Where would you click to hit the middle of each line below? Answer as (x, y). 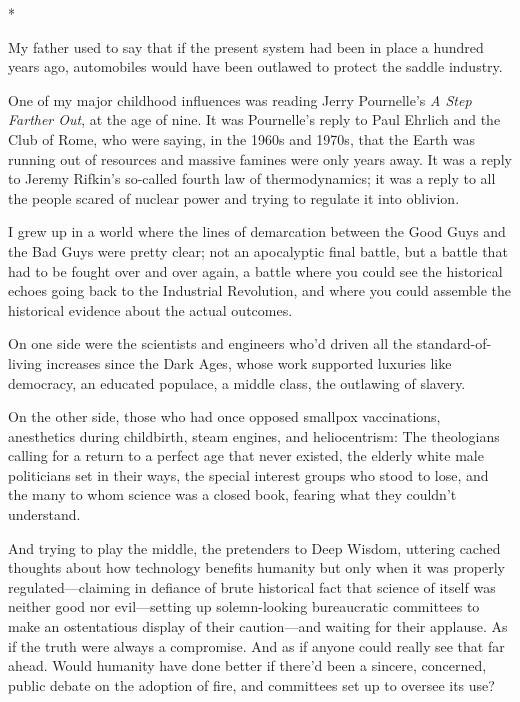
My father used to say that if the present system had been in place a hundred (246, 46)
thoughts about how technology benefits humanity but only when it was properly (256, 567)
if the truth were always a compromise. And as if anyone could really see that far (256, 645)
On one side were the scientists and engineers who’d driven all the (210, 343)
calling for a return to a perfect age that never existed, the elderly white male (246, 455)
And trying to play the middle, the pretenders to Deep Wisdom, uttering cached (254, 547)
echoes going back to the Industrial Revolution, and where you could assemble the (260, 290)
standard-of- (454, 343)
